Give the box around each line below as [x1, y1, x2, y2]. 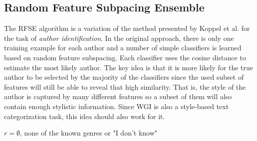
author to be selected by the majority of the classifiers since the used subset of [4, 72, 244, 82]
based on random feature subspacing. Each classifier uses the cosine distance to [4, 52, 246, 62]
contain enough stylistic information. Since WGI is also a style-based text [4, 101, 229, 111]
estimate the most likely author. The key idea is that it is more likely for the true [4, 62, 253, 72]
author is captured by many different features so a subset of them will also [4, 91, 232, 102]
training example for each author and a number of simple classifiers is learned [4, 42, 242, 53]
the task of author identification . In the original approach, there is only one [4, 32, 234, 43]
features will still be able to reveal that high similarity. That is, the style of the [4, 81, 246, 92]
